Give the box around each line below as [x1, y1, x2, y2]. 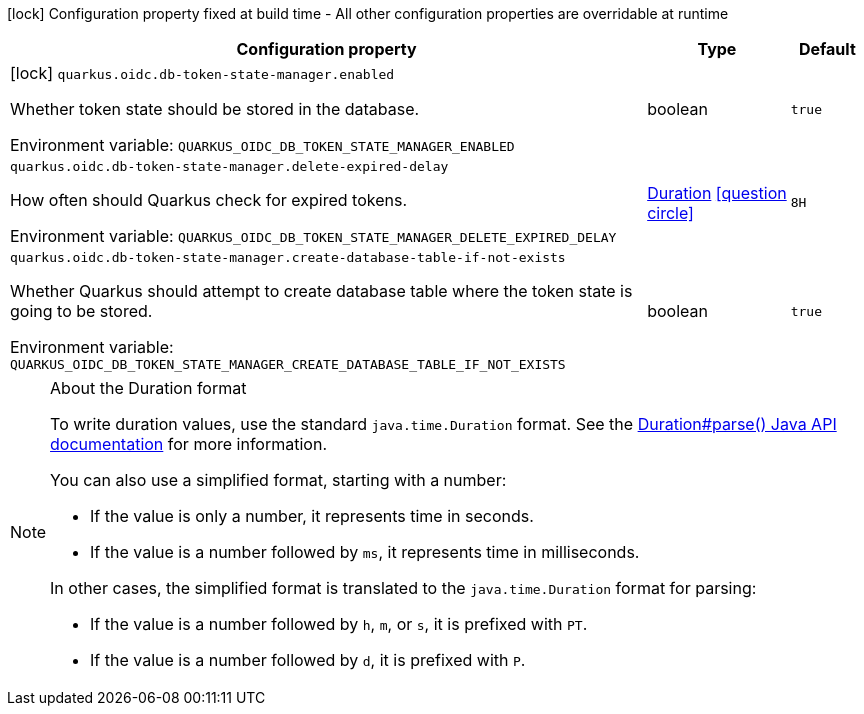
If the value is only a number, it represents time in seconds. [90, 506, 534, 526]
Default [798, 39, 856, 59]
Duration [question [647, 182, 787, 203]
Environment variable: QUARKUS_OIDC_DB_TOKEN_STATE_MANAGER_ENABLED [10, 135, 515, 155]
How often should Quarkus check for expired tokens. [10, 190, 407, 210]
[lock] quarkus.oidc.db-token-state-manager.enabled [10, 63, 395, 83]
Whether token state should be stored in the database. [10, 99, 420, 119]
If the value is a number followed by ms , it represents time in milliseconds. [90, 542, 640, 562]
